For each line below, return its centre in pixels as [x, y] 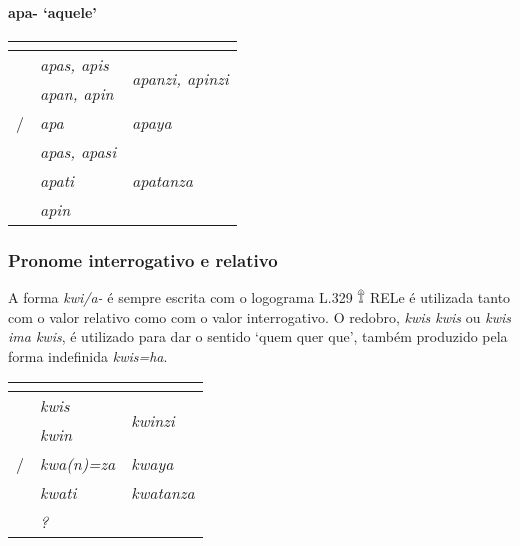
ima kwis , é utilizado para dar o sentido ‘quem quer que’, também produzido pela [258, 336]
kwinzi [153, 420]
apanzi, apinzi [180, 79]
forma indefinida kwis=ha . [88, 355]
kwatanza [163, 493]
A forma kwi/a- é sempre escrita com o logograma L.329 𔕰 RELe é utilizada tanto [259, 297]
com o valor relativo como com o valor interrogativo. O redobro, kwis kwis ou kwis [259, 316]
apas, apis [74, 64]
